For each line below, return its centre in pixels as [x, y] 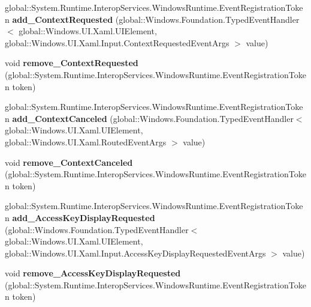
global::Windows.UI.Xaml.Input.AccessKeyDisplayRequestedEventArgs [135, 253]
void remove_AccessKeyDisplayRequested [93, 273]
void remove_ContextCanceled [69, 162]
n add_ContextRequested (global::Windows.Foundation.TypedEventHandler [152, 19]
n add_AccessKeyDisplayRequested [80, 217]
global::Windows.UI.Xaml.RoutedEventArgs [86, 141]
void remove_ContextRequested [72, 63]
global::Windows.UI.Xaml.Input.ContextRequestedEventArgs [117, 42]
